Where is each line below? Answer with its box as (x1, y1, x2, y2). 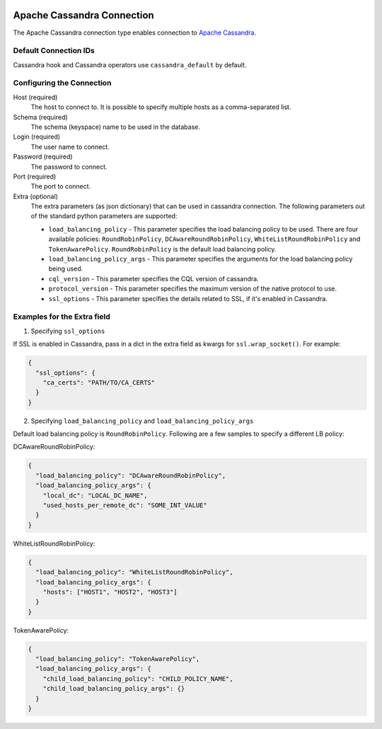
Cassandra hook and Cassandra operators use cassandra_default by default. (13, 60, 247, 69)
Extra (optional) (13, 192, 58, 200)
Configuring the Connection (13, 78, 112, 88)
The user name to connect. (30, 142, 110, 151)
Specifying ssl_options (30, 327, 105, 335)
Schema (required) (13, 113, 68, 121)
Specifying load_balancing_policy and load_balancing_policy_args (30, 417, 254, 425)
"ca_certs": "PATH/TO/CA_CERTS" (42, 378, 156, 386)
